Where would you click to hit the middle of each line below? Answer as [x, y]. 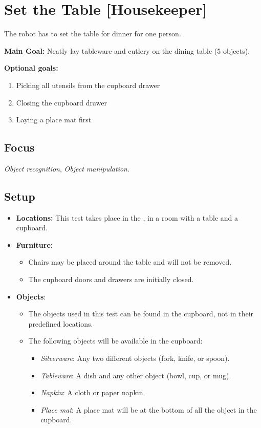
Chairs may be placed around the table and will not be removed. [130, 262]
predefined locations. [61, 323]
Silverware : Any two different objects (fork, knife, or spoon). [135, 358]
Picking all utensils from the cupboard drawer [88, 85]
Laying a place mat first [54, 120]
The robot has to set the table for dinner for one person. [93, 34]
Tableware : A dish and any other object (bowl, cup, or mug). [136, 375]
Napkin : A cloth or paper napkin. [93, 392]
